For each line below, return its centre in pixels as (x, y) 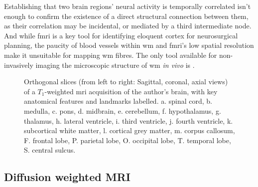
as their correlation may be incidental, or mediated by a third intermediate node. (128, 26)
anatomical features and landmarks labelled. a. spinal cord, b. (118, 101)
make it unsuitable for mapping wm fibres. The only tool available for (111, 55)
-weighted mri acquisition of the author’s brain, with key (131, 91)
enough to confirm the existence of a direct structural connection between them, (126, 16)
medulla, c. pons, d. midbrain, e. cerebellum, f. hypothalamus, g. (123, 110)
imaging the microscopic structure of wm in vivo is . (115, 65)
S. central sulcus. (50, 150)
